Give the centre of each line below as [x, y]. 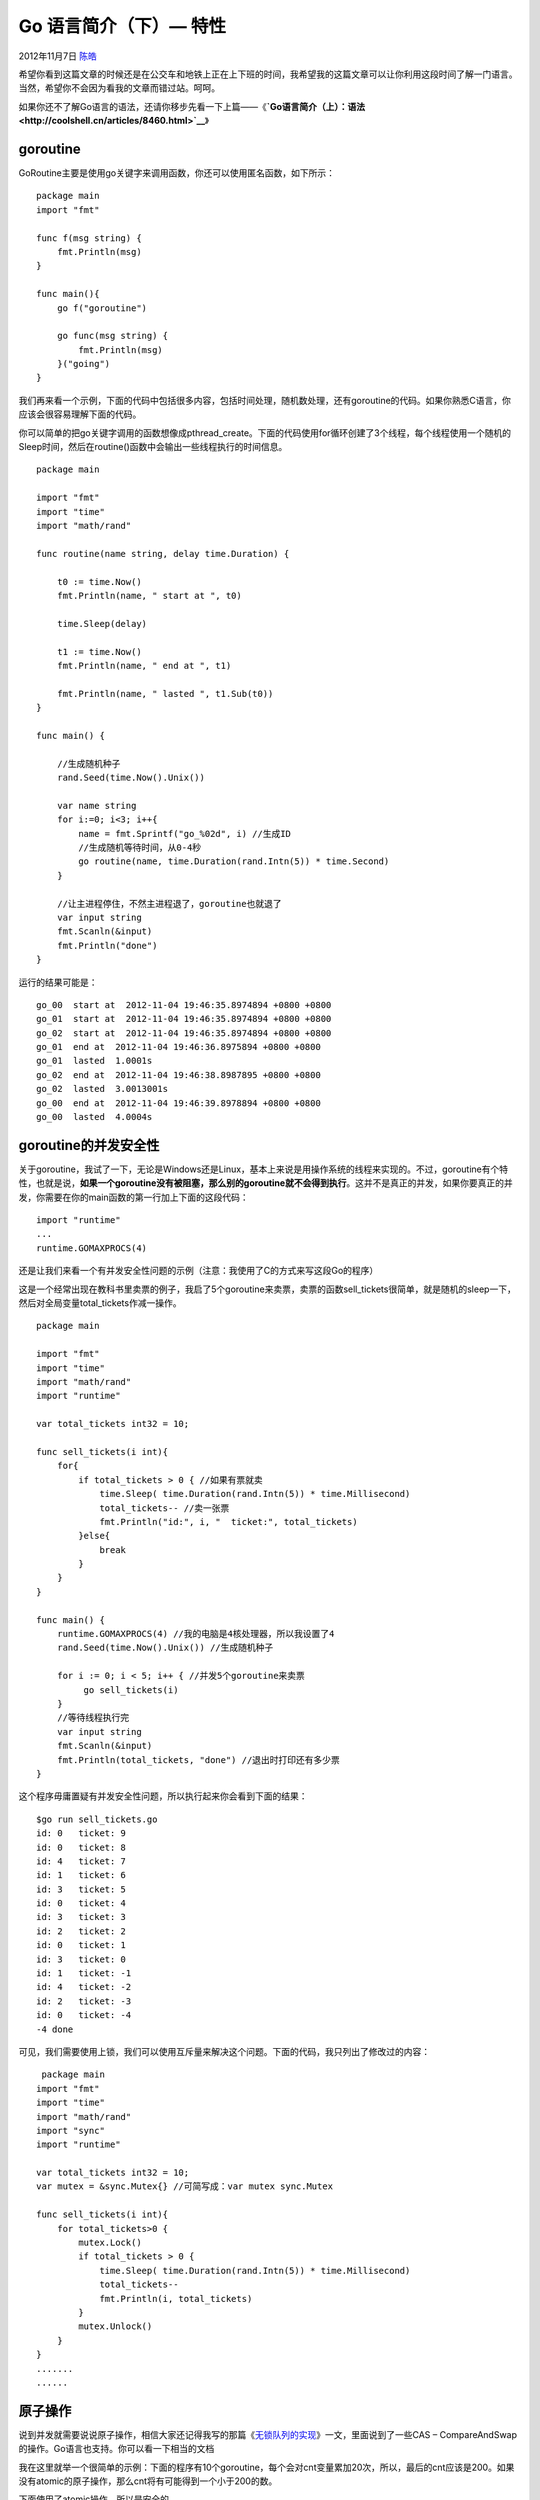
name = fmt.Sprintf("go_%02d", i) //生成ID [185, 833]
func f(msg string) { [89, 238]
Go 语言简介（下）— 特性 [122, 26]
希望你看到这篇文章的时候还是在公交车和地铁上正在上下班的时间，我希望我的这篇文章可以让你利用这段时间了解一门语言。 [268, 74]
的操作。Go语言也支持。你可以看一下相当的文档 [116, 2449]
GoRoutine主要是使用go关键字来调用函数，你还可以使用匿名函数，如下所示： [176, 173]
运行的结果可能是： [58, 982]
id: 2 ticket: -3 [84, 2001]
